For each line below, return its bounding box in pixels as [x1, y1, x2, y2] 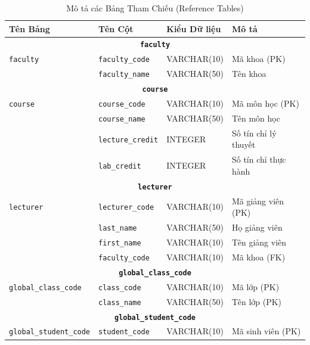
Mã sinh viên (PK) [231, 325, 301, 337]
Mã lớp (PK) [231, 280, 280, 293]
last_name [98, 224, 137, 233]
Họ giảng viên [231, 221, 283, 234]
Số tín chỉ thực [231, 153, 286, 166]
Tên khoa [231, 67, 266, 80]
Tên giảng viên [231, 236, 287, 248]
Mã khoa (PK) [231, 52, 286, 65]
